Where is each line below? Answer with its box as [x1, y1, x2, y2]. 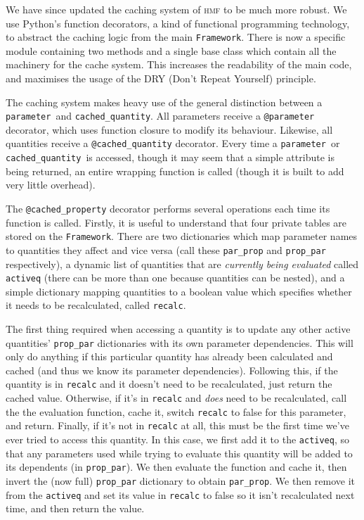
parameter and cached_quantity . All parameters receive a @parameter [6, 108, 315, 123]
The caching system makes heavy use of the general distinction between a [6, 94, 323, 109]
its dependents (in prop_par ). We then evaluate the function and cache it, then [6, 459, 347, 474]
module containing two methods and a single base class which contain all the [6, 43, 337, 58]
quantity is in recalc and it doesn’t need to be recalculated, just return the [6, 376, 332, 391]
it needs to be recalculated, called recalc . [6, 298, 186, 312]
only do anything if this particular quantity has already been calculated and [6, 349, 333, 364]
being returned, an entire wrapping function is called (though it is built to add [6, 163, 344, 178]
